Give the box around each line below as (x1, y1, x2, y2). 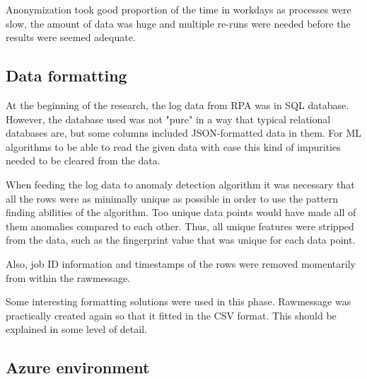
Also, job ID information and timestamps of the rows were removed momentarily (6, 256, 356, 271)
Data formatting (6, 64, 127, 86)
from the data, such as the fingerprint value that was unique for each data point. (6, 232, 356, 247)
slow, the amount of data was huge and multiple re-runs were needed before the (6, 16, 351, 30)
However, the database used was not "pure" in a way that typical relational (6, 111, 331, 126)
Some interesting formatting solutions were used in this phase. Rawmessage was (6, 294, 351, 309)
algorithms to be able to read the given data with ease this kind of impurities (6, 139, 341, 154)
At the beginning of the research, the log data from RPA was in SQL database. (6, 97, 349, 112)
